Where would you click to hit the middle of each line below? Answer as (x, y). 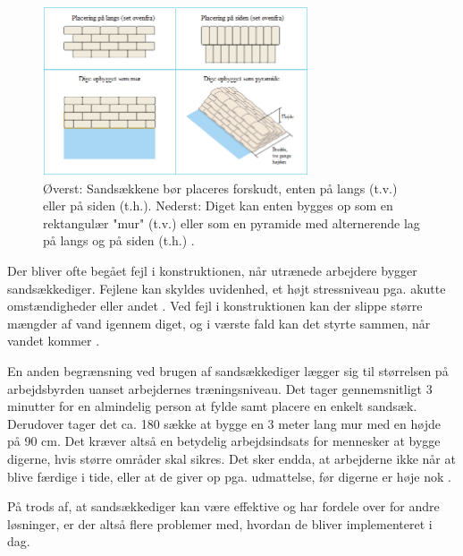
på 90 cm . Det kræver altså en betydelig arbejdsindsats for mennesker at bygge (224, 441)
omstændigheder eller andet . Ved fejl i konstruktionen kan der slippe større (215, 306)
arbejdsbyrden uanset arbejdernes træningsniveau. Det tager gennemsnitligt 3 (220, 388)
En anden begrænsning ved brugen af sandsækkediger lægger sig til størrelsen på (228, 371)
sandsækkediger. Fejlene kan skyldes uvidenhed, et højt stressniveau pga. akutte (227, 288)
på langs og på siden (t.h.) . (119, 240)
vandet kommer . (54, 341)
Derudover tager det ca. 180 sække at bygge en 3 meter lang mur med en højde (224, 423)
